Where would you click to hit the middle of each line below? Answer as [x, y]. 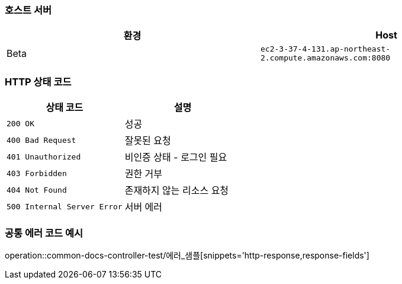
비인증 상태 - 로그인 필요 [176, 157]
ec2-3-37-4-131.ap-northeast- [326, 49]
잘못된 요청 [148, 141]
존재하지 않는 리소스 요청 [177, 191]
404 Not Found [37, 190]
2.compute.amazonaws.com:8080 [326, 58]
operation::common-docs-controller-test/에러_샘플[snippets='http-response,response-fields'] [187, 255]
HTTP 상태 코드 [38, 82]
